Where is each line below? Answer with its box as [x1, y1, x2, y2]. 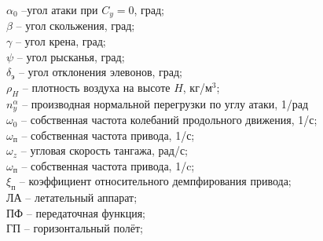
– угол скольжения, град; [16, 17, 135, 34]
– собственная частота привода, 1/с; [21, 126, 195, 143]
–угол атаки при [21, 2, 98, 17]
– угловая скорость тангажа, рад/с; [20, 142, 189, 159]
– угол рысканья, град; [17, 48, 125, 64]
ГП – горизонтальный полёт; [6, 220, 143, 236]
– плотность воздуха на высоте [22, 79, 171, 95]
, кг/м [182, 79, 212, 95]
